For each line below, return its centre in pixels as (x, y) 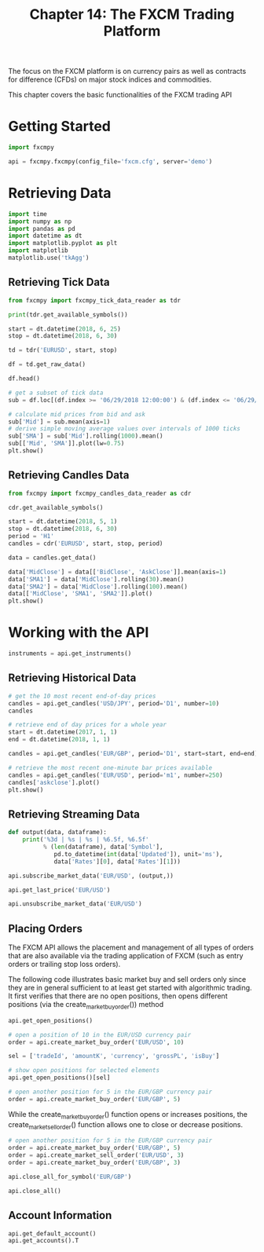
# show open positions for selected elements (84, 1071)
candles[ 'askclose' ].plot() (54, 782)
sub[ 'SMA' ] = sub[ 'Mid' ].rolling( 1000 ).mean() (86, 436)
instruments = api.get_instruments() (70, 653)
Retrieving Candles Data (69, 476)
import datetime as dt (45, 236)
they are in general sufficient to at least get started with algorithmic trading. (130, 988)
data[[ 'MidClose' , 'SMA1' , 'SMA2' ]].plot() (81, 594)
